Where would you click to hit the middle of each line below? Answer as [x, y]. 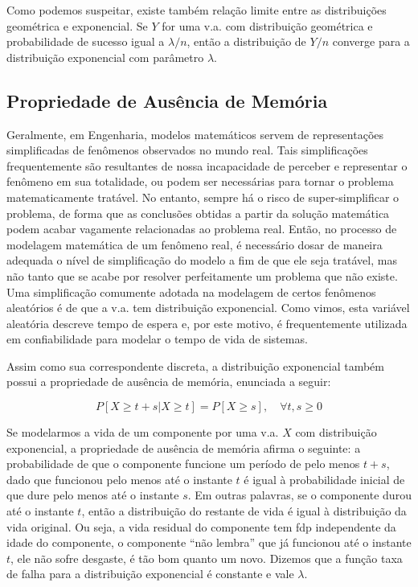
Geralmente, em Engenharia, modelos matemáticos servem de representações [195, 134]
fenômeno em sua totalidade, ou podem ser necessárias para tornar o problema [200, 181]
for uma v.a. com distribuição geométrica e [267, 25]
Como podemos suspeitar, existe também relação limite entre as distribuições [197, 10]
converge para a [371, 41]
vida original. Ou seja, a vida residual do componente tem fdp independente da [201, 526]
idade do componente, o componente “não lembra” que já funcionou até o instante [209, 542]
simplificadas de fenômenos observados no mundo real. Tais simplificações [187, 150]
